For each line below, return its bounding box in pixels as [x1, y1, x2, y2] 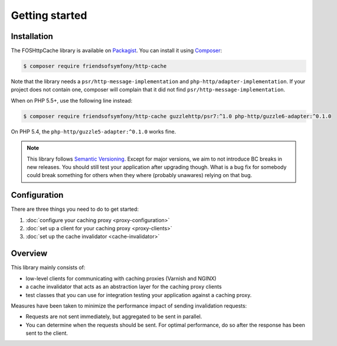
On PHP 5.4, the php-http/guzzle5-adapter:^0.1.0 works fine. [11, 128, 176, 135]
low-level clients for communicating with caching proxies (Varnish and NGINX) [25, 275, 217, 282]
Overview [11, 249, 48, 259]
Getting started [11, 9, 87, 22]
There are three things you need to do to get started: [11, 205, 139, 213]
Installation [11, 31, 53, 41]
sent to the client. [25, 329, 68, 337]
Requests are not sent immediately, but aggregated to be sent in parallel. [25, 313, 202, 320]
